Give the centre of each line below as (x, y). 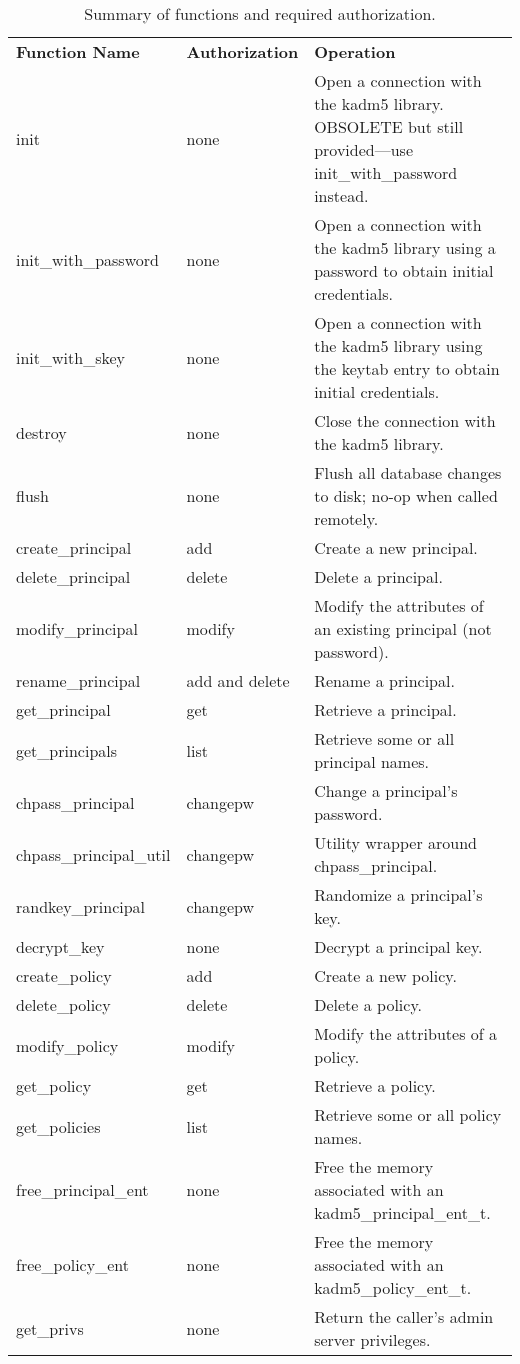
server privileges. (372, 1339)
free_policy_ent (72, 1264)
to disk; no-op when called (406, 495)
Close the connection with (405, 420)
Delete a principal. (378, 576)
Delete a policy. (368, 1004)
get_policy (54, 1085)
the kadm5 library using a (405, 247)
